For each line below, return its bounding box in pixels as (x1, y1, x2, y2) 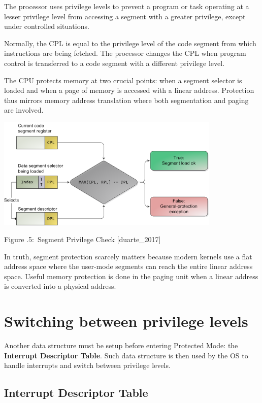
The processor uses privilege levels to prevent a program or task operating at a (4, 1, 249, 11)
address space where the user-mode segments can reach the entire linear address (4, 261, 253, 272)
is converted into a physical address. (4, 281, 116, 291)
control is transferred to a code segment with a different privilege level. (4, 57, 225, 68)
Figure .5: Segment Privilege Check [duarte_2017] (4, 234, 161, 245)
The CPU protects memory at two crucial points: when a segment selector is (4, 75, 242, 85)
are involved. (4, 105, 44, 115)
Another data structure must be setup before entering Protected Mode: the (4, 340, 238, 351)
